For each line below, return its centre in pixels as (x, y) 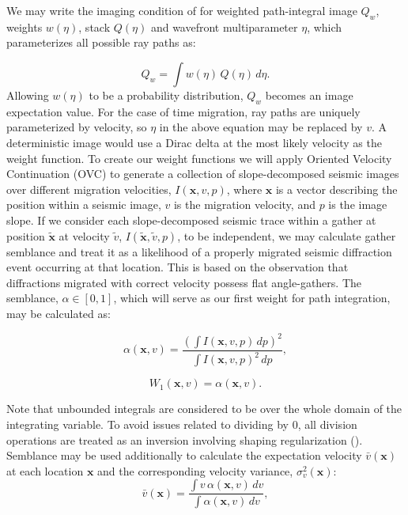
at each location (45, 470)
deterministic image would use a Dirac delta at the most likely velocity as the (194, 142)
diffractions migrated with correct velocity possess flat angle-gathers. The (184, 282)
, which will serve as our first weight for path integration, (252, 298)
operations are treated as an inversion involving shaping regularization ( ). (185, 439)
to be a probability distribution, (166, 95)
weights (25, 27)
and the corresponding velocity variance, (195, 470)
